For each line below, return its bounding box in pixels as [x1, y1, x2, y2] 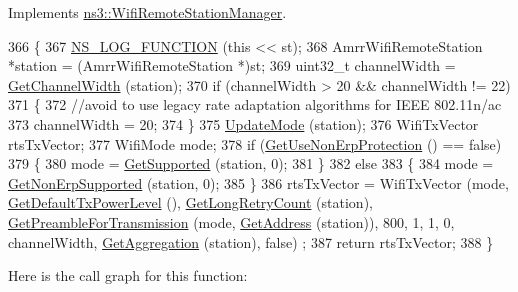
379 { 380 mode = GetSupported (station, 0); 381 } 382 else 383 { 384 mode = [8, 153, 494, 174]
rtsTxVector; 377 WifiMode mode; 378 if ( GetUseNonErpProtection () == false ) [8, 133, 502, 154]
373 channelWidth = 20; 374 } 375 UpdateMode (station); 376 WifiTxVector [8, 113, 479, 134]
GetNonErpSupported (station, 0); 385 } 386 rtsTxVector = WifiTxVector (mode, [8, 172, 509, 193]
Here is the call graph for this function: [8, 265, 248, 286]
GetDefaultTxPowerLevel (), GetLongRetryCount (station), [8, 192, 373, 213]
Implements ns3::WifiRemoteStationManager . [8, 2, 287, 22]
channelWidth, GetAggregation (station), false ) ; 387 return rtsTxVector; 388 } [8, 231, 494, 252]
